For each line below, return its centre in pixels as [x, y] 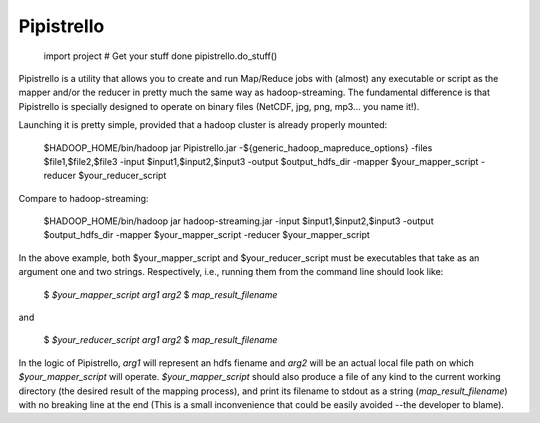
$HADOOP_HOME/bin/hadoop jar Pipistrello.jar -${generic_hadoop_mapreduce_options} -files [238, 147]
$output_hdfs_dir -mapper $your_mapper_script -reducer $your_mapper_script [206, 235]
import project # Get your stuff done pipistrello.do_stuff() [160, 56]
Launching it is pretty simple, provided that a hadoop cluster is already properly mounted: [203, 125]
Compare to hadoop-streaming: [83, 198]
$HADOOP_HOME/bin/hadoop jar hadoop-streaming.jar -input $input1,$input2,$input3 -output [238, 221]
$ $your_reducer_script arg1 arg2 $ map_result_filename [160, 340]
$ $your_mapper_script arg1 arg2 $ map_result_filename [160, 294]
